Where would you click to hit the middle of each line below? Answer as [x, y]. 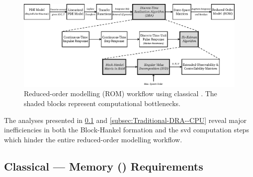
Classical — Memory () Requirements [104, 166]
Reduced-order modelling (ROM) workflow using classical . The [121, 93]
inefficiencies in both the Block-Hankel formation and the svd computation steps [126, 130]
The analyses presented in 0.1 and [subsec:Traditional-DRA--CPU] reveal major [126, 120]
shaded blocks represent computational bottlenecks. [102, 103]
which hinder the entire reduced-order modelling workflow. [93, 139]
